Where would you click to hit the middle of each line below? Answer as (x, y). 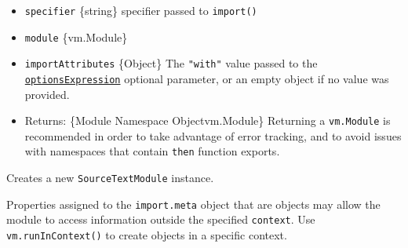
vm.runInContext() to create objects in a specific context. (147, 235)
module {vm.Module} (76, 36)
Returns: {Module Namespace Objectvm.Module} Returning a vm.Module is (208, 120)
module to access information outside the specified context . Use (161, 219)
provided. (47, 94)
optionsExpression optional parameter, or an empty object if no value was (207, 78)
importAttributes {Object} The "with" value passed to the (171, 63)
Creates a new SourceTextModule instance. (110, 178)
